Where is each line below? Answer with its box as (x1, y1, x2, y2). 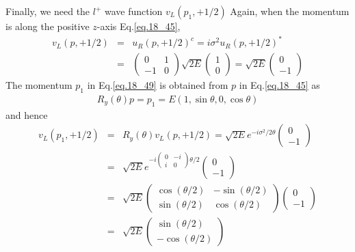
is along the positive (5, 19, 90, 33)
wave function (105, 4, 163, 18)
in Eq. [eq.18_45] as (239, 78, 320, 92)
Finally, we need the (5, 4, 90, 18)
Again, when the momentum (230, 4, 350, 18)
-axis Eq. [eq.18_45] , (96, 19, 181, 33)
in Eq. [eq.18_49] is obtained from (87, 78, 228, 92)
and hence (5, 107, 48, 122)
